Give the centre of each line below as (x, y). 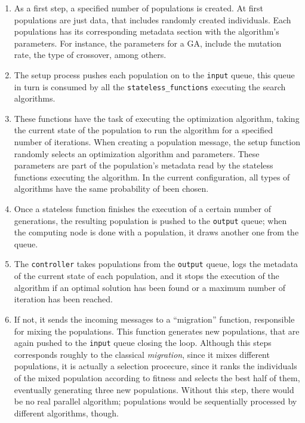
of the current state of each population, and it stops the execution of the (147, 276)
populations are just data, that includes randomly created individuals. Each (152, 19)
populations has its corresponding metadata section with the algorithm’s (147, 31)
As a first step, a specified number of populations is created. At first (138, 8)
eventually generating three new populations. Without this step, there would (154, 389)
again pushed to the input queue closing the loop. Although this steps (143, 343)
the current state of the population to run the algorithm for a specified (144, 130)
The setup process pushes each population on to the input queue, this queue (154, 74)
